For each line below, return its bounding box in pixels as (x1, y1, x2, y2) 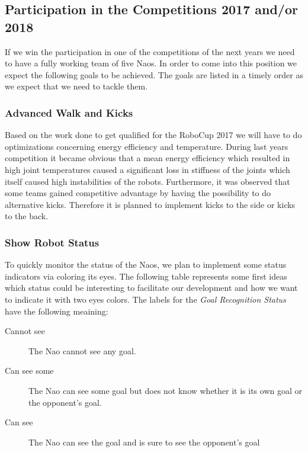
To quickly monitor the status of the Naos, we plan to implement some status (5, 258, 287, 271)
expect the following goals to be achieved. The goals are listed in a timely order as (5, 68, 303, 81)
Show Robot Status (5, 235, 100, 249)
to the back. (5, 210, 49, 222)
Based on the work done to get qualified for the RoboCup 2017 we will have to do (5, 129, 302, 141)
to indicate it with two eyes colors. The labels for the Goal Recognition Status (5, 293, 286, 305)
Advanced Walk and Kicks (5, 105, 133, 120)
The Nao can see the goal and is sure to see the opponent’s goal (28, 435, 260, 448)
